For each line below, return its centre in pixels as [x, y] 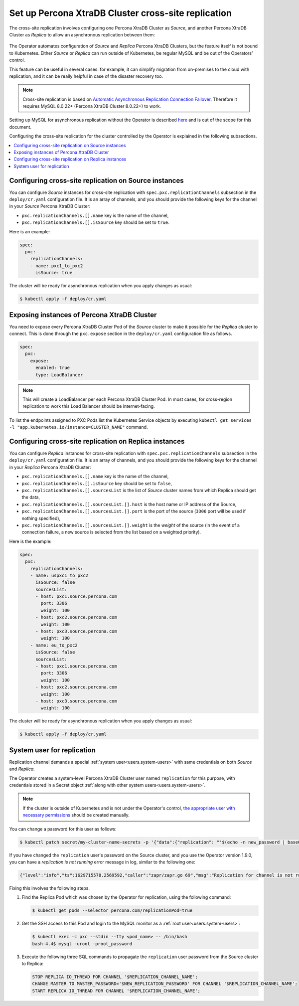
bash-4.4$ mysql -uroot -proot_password [82, 944]
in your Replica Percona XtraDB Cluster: [50, 467]
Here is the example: [30, 541]
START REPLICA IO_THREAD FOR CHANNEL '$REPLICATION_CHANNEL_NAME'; [116, 991]
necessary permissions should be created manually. [76, 815]
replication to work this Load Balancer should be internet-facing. [89, 406]
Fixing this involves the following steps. [49, 888]
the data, [31, 497]
